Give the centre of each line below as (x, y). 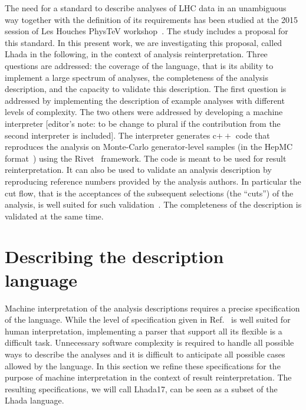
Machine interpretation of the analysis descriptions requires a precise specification (152, 308)
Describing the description (114, 256)
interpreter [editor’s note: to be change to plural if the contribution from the (143, 123)
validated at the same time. (54, 216)
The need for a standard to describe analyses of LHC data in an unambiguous (146, 8)
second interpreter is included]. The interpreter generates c (111, 135)
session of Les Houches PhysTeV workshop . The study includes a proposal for (147, 31)
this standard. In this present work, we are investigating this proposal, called (144, 42)
